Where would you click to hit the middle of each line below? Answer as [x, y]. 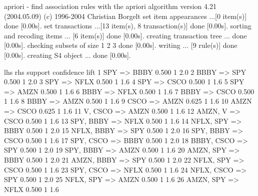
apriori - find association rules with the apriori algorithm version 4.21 [110, 6]
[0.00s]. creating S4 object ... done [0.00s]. [67, 55]
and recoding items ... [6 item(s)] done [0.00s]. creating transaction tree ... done [125, 35]
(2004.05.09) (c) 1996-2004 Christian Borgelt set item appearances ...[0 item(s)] [125, 16]
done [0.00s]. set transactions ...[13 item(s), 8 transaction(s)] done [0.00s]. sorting [128, 26]
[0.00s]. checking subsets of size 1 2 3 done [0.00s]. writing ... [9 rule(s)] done [121, 45]
